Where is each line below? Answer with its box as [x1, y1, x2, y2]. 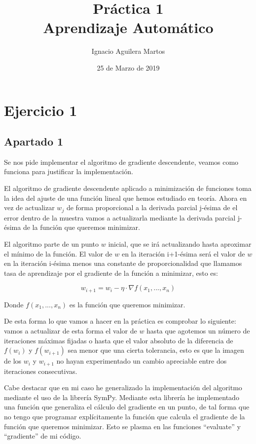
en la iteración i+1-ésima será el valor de [121, 248, 245, 259]
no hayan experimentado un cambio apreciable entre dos [56, 356, 227, 366]
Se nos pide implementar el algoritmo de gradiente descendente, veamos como [4, 156, 239, 167]
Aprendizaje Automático [43, 17, 214, 37]
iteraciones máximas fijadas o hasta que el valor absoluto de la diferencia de [4, 335, 233, 345]
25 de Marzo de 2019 [97, 62, 160, 73]
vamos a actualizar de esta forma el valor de [4, 325, 137, 335]
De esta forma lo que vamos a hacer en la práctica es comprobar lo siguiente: [4, 316, 236, 326]
